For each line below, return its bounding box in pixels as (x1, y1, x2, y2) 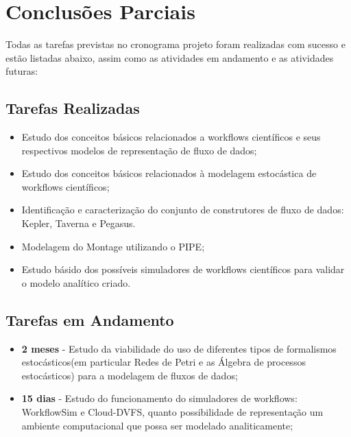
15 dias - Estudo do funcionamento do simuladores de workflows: (21, 391, 298, 405)
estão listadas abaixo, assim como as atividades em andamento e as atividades (5, 50, 334, 64)
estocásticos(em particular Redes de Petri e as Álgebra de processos (21, 355, 306, 369)
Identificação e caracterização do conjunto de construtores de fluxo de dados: (21, 202, 344, 217)
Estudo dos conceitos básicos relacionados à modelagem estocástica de (21, 166, 317, 180)
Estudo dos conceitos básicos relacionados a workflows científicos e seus (21, 130, 321, 144)
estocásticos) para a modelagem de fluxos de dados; (21, 368, 238, 382)
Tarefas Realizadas (5, 97, 140, 119)
